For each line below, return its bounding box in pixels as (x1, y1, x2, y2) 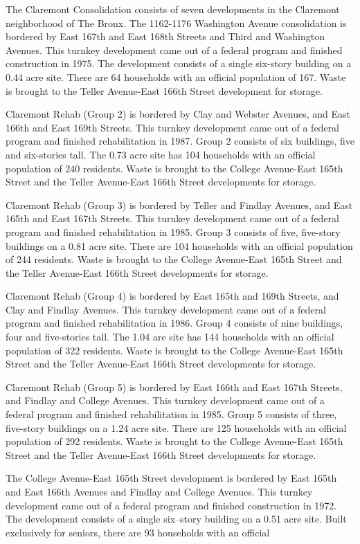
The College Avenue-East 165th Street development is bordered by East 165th (6, 471, 337, 485)
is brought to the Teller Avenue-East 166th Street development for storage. (6, 83, 323, 98)
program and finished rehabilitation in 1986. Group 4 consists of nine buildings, (6, 316, 343, 330)
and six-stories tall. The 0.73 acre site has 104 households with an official (6, 147, 316, 161)
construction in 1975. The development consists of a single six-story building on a (6, 56, 352, 71)
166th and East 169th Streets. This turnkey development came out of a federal (6, 120, 339, 134)
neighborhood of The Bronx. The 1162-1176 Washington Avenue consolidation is (6, 15, 347, 30)
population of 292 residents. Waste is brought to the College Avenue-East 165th (6, 434, 343, 448)
